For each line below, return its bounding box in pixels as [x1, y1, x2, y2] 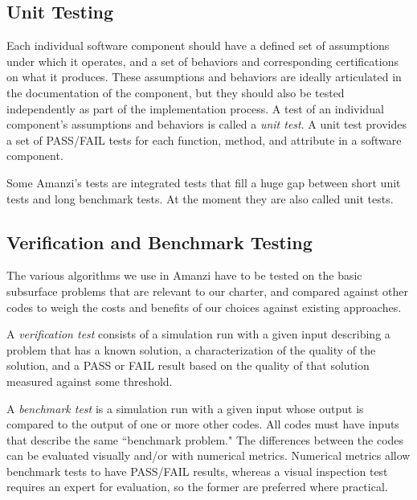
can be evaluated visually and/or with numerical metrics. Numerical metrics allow [6, 447, 411, 464]
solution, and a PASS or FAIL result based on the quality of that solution [6, 357, 370, 374]
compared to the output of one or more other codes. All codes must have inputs [6, 416, 399, 432]
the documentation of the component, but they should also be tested [6, 84, 345, 100]
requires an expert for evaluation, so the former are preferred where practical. [6, 478, 388, 495]
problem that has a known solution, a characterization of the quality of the [6, 341, 376, 358]
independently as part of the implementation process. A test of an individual [6, 100, 384, 117]
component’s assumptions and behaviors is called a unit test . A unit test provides [6, 116, 407, 133]
